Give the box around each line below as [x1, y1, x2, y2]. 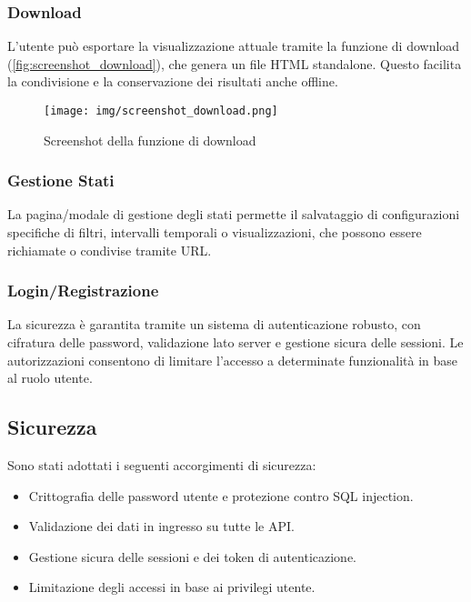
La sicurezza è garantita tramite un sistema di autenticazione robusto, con [7, 315, 421, 334]
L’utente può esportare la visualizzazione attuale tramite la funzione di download [7, 36, 460, 55]
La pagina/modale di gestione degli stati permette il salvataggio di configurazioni [7, 205, 460, 224]
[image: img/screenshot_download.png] [44, 105, 278, 117]
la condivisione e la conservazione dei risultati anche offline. [7, 72, 338, 91]
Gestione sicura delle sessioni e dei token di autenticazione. [28, 547, 357, 566]
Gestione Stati [7, 169, 115, 192]
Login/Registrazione [7, 279, 159, 302]
